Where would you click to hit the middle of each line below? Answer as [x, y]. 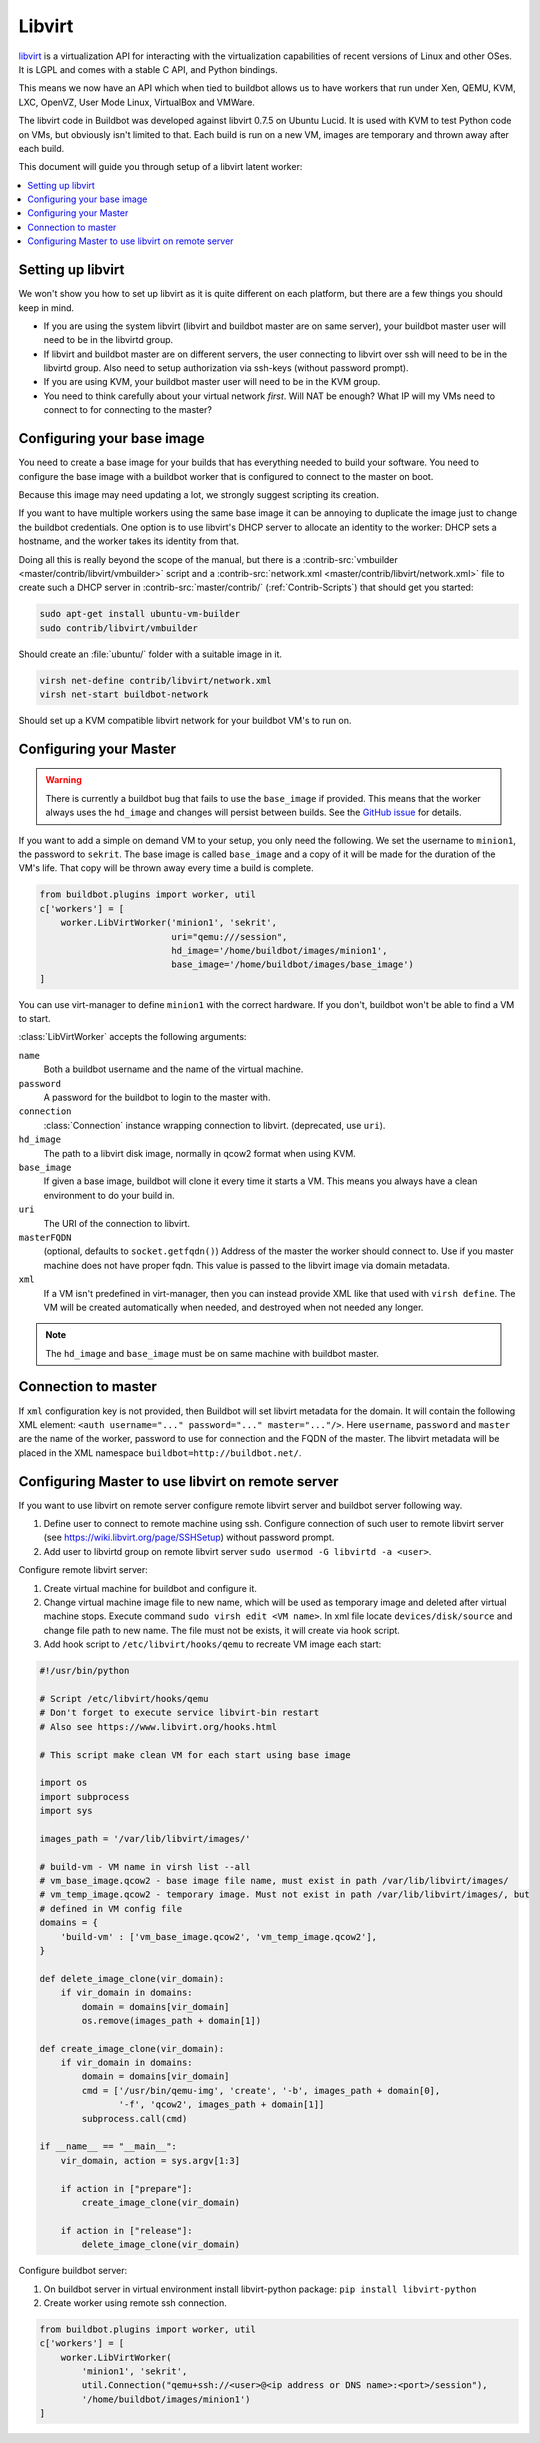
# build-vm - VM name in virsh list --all [145, 1866]
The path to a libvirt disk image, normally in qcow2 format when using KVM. [200, 1153]
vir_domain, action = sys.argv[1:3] [150, 2160]
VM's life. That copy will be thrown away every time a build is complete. [166, 868]
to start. [34, 1019]
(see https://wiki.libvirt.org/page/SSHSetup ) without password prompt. [189, 1537]
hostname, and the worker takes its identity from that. [129, 541]
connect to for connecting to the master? [127, 410]
